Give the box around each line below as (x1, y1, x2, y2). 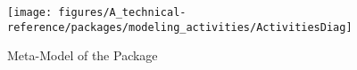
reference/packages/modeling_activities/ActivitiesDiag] (7, 20, 353, 34)
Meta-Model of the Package (7, 46, 158, 65)
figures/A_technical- (58, 6, 187, 19)
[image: (7, 6, 53, 19)
